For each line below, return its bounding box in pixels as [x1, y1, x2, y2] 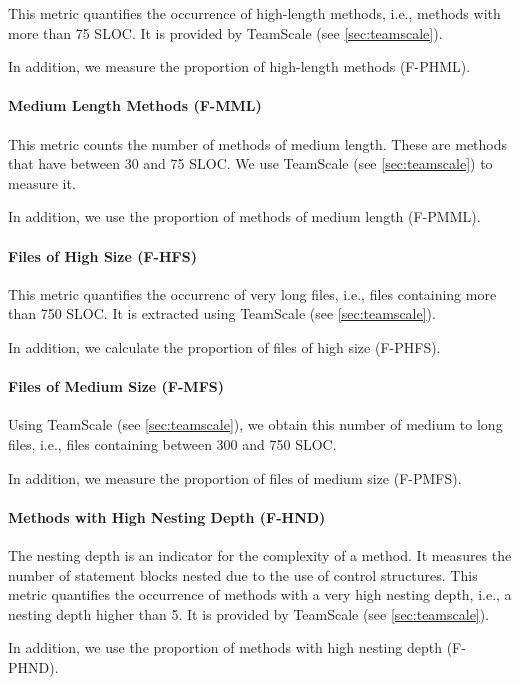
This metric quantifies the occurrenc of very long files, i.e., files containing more [8, 283, 497, 304]
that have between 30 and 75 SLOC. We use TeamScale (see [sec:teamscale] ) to [8, 153, 493, 174]
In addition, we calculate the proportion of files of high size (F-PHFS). [8, 336, 441, 357]
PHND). [8, 656, 59, 677]
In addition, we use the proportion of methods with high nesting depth [8, 637, 442, 658]
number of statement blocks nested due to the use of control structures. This [8, 564, 478, 585]
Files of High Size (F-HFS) [8, 245, 197, 266]
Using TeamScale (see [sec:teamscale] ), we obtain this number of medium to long [8, 414, 503, 435]
